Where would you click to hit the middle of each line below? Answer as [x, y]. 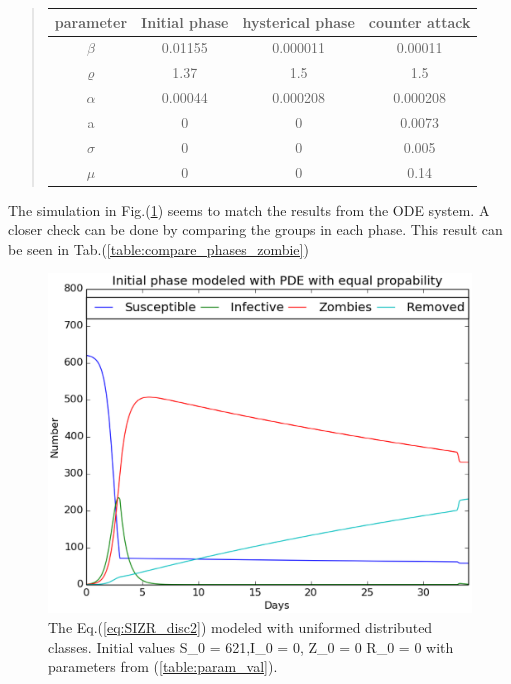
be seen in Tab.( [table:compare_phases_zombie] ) [158, 248]
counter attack [419, 21]
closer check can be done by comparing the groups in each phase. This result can [255, 229]
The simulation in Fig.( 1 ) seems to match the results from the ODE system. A [249, 209]
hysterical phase [298, 21]
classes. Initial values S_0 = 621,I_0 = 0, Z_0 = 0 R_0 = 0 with [251, 646]
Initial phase [185, 21]
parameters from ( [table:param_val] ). [163, 666]
